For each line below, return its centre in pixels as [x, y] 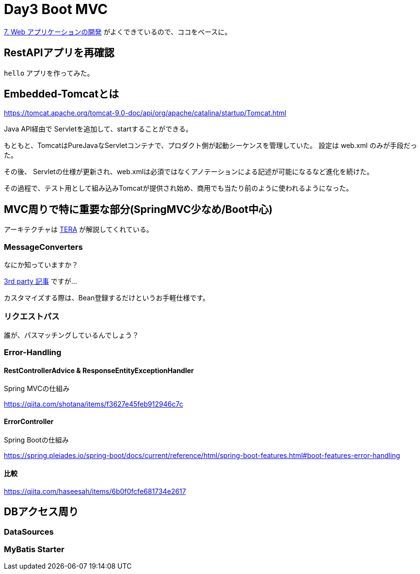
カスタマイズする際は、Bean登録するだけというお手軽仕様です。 [107, 298]
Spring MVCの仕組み [37, 389]
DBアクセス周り [41, 512]
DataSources [29, 532]
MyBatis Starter [34, 549]
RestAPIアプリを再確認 [59, 53]
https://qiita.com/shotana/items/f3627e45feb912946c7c [94, 404]
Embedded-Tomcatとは [61, 94]
